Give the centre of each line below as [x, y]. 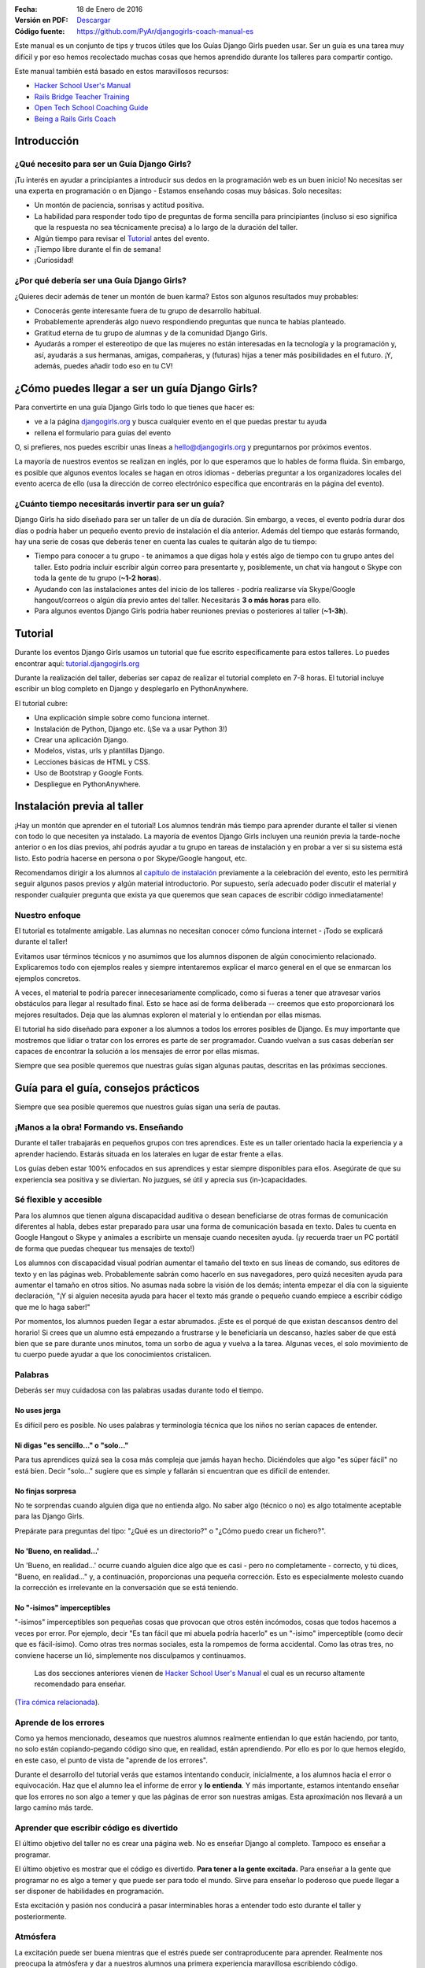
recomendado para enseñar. [80, 1684]
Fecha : [26, 9]
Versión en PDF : [41, 20]
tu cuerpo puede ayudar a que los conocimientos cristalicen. [113, 1355]
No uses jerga [38, 1411]
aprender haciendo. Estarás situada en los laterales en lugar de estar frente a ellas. [149, 1154]
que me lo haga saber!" [52, 1307]
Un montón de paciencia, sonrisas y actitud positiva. [119, 205]
